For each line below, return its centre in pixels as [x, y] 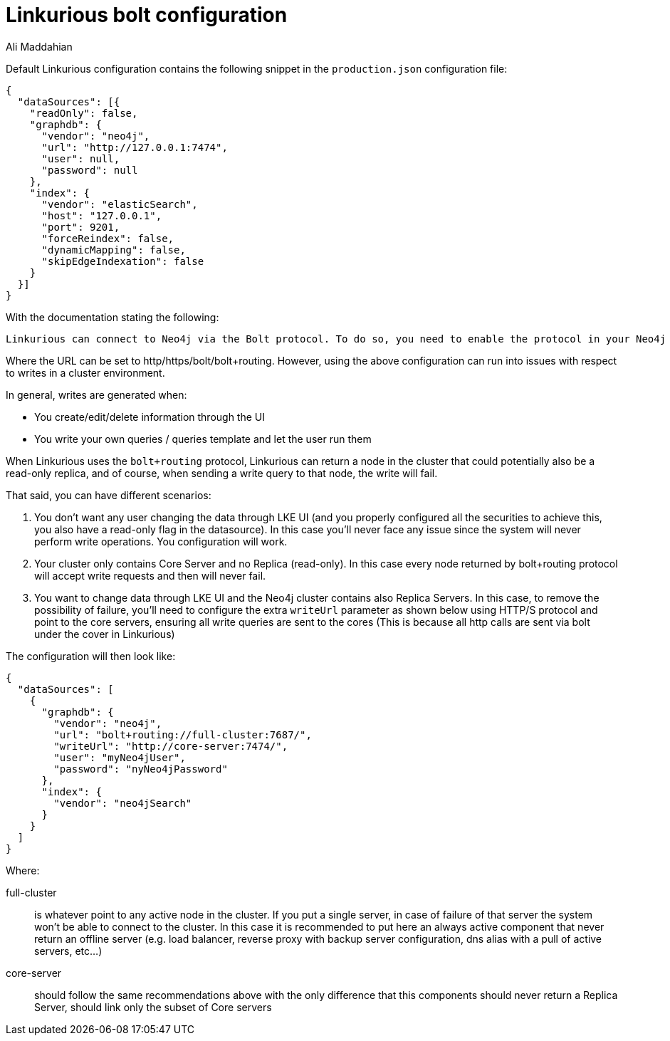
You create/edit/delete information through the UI [150, 417]
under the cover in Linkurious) [105, 634]
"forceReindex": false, [108, 238]
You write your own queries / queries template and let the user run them [203, 439]
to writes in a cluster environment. [85, 372]
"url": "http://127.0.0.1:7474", [135, 147]
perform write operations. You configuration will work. [161, 541]
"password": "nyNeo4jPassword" [141, 769]
